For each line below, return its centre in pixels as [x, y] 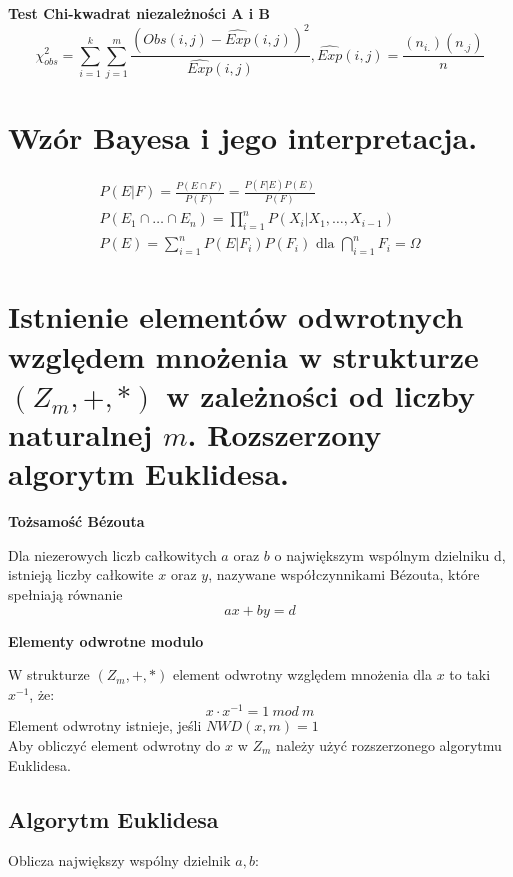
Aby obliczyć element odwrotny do [114, 745]
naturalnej [80, 434]
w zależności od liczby [321, 394]
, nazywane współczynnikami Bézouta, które [344, 574]
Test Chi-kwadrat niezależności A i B [139, 13]
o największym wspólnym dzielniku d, [390, 554]
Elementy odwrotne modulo [106, 640]
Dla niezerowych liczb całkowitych [112, 554]
